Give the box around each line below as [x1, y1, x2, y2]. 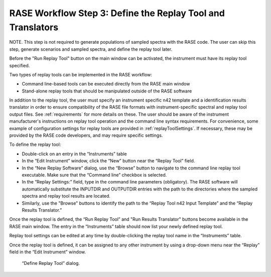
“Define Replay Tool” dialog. [22, 260, 80, 266]
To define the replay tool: [9, 141, 61, 148]
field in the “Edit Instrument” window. [9, 249, 86, 255]
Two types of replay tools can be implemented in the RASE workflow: [9, 71, 153, 77]
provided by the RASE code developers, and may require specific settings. [9, 132, 163, 138]
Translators [9, 22, 59, 33]
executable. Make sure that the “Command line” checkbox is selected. [22, 171, 167, 178]
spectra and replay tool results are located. [22, 193, 110, 199]
